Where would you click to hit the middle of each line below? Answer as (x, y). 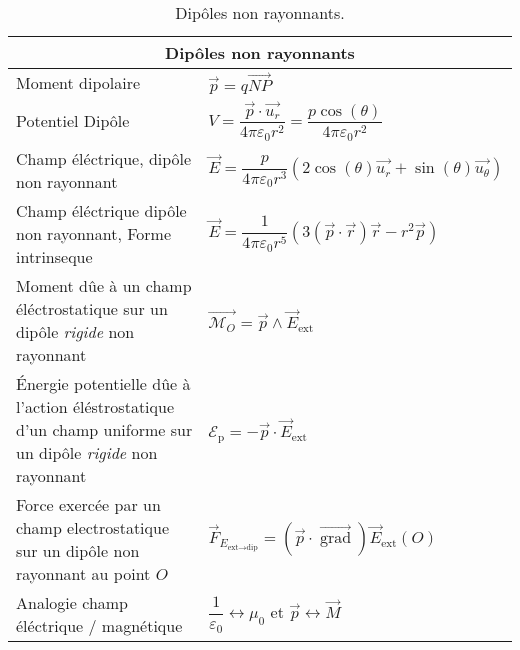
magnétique (142, 626)
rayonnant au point (83, 574)
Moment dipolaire (78, 82)
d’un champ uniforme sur (104, 430)
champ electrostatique (93, 528)
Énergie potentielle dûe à (103, 384)
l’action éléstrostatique (95, 407)
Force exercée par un (88, 505)
